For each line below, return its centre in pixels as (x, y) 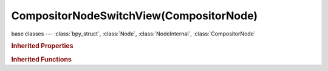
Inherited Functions (42, 59)
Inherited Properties (43, 46)
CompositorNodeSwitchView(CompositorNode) (135, 16)
